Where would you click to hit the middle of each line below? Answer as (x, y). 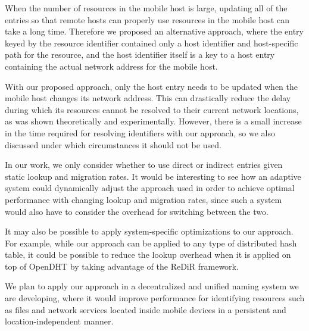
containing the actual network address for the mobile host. (111, 66)
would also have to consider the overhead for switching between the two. (137, 211)
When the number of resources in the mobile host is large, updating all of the (146, 8)
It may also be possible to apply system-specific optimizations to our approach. (149, 231)
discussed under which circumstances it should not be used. (113, 144)
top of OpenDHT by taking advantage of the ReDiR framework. (122, 266)
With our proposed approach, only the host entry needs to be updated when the (151, 86)
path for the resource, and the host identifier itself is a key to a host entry (140, 54)
